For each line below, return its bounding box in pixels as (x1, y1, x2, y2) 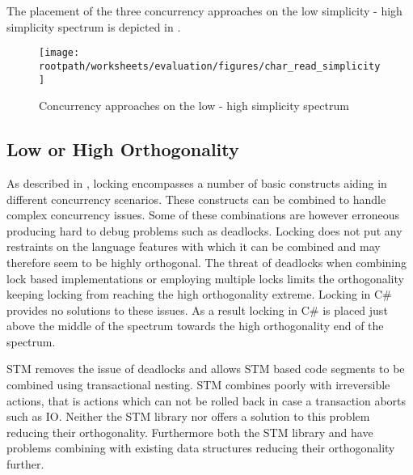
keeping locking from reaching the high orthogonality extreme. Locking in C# (6, 286, 392, 303)
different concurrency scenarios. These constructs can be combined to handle (6, 190, 386, 207)
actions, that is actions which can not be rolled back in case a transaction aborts (6, 392, 407, 409)
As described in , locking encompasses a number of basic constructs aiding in (6, 174, 387, 191)
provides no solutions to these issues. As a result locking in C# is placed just (6, 301, 388, 318)
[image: (39, 47, 80, 59)
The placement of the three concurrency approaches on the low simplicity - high (6, 2, 402, 19)
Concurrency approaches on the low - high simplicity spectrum (39, 97, 349, 114)
